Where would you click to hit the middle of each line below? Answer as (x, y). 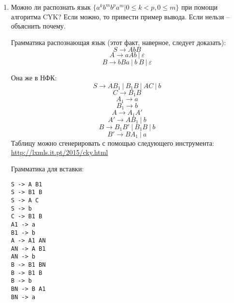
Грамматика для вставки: (47, 168)
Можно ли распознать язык (51, 7)
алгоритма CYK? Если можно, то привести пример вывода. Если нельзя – (120, 16)
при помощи (199, 7)
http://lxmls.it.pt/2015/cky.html (59, 152)
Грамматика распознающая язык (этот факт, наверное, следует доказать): (118, 42)
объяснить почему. (38, 26)
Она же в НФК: (34, 78)
